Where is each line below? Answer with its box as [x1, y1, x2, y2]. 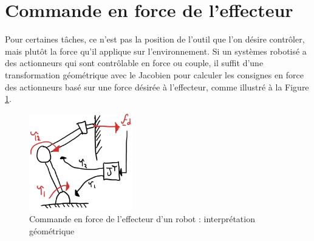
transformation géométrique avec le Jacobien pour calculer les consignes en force [5, 68, 304, 81]
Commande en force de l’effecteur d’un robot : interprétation [29, 212, 255, 225]
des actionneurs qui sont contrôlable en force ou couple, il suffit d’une [5, 56, 264, 69]
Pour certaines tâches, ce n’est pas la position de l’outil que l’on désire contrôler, [5, 33, 305, 46]
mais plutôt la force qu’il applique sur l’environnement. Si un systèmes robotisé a [5, 44, 307, 57]
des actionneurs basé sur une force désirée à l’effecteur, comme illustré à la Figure [5, 80, 309, 93]
